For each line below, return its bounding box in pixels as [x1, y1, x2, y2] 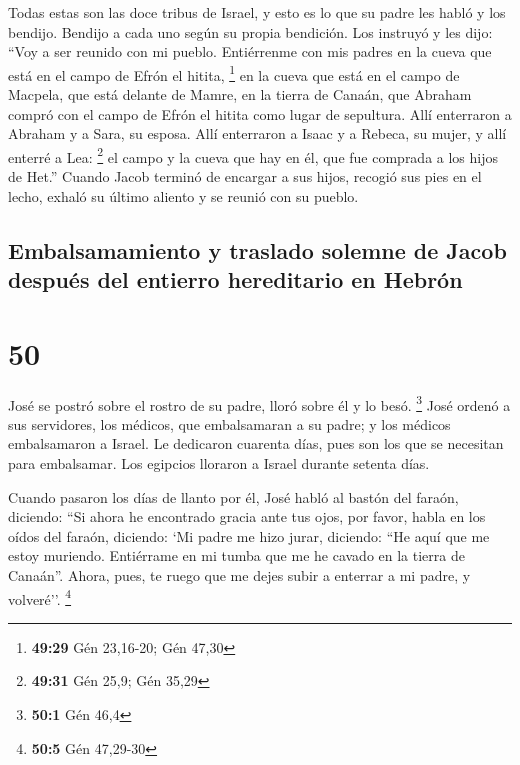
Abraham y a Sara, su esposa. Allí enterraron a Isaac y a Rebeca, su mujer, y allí [8, 123, 507, 144]
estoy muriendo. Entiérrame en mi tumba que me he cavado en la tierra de [8, 545, 465, 566]
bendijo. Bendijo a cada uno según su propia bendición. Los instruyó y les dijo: [8, 21, 493, 42]
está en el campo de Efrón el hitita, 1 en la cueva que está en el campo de [8, 61, 460, 85]
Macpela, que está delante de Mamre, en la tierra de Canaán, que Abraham [8, 84, 472, 105]
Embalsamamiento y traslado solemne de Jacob [8, 234, 507, 265]
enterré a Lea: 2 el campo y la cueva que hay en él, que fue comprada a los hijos [8, 143, 499, 167]
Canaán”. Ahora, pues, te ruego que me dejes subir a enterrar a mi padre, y [8, 564, 471, 585]
